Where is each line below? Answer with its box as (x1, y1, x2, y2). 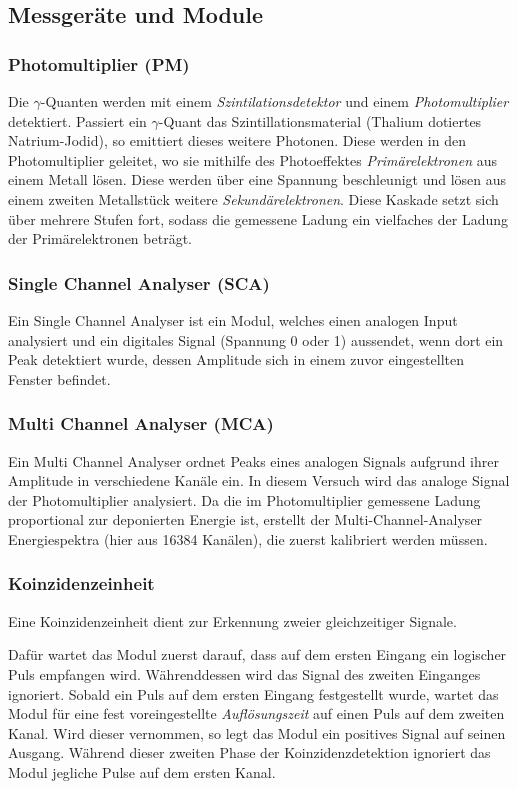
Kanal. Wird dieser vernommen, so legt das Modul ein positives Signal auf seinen (8, 722, 506, 743)
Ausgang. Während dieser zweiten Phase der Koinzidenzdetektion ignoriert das (8, 742, 491, 763)
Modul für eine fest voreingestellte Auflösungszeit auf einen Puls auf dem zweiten (8, 703, 505, 724)
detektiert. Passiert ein (8, 110, 147, 131)
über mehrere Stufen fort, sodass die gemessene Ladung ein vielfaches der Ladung (8, 208, 508, 229)
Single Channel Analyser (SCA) (8, 270, 270, 295)
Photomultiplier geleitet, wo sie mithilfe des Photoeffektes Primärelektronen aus (8, 149, 497, 170)
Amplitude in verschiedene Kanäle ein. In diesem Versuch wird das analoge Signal (8, 470, 510, 491)
